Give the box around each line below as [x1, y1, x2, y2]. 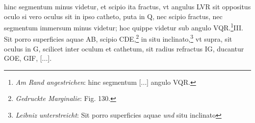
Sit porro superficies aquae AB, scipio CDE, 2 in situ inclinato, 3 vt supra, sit [4, 32, 232, 44]
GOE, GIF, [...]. [4, 53, 52, 63]
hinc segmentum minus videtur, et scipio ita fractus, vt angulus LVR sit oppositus [4, 1, 251, 11]
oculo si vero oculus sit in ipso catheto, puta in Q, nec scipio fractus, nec [4, 11, 223, 21]
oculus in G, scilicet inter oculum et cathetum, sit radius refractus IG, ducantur [4, 43, 244, 53]
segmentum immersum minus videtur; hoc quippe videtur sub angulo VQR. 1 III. [4, 21, 243, 32]
